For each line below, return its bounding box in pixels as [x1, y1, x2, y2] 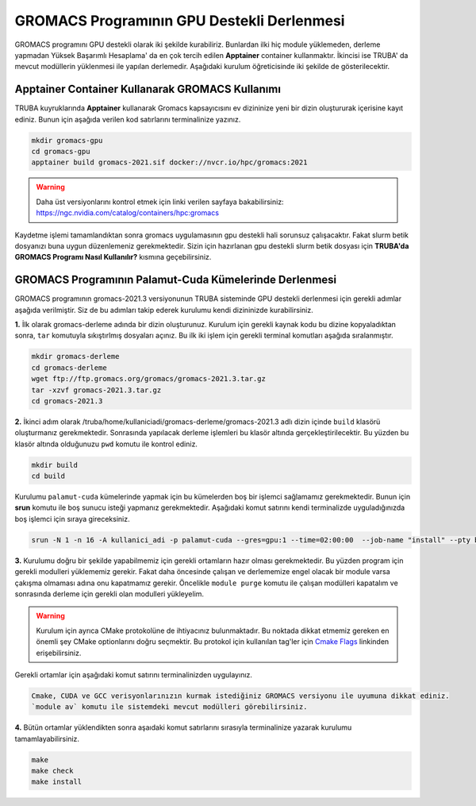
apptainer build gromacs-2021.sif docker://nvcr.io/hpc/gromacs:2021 [31, 158, 308, 167]
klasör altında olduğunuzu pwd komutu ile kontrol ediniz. [14, 439, 198, 449]
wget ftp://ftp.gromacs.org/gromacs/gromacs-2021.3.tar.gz [31, 374, 266, 384]
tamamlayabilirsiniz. [14, 734, 79, 743]
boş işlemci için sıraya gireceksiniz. [14, 514, 130, 523]
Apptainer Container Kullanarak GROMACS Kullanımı [14, 83, 282, 96]
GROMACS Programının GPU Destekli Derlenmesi [14, 12, 345, 29]
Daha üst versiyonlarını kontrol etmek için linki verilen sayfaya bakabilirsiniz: [36, 197, 285, 206]
